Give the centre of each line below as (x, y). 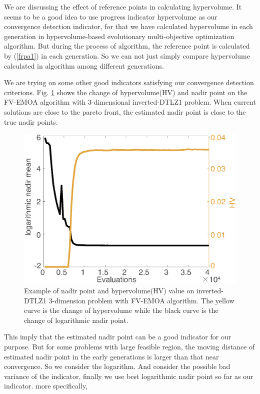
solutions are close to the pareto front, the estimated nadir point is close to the (125, 111)
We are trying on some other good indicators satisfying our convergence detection (129, 82)
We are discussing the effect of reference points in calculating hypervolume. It (123, 7)
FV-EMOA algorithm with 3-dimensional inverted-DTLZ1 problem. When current (130, 102)
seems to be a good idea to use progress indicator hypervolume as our (111, 16)
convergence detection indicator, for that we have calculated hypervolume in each (128, 26)
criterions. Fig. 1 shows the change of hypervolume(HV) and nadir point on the (126, 92)
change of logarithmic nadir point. (76, 320)
